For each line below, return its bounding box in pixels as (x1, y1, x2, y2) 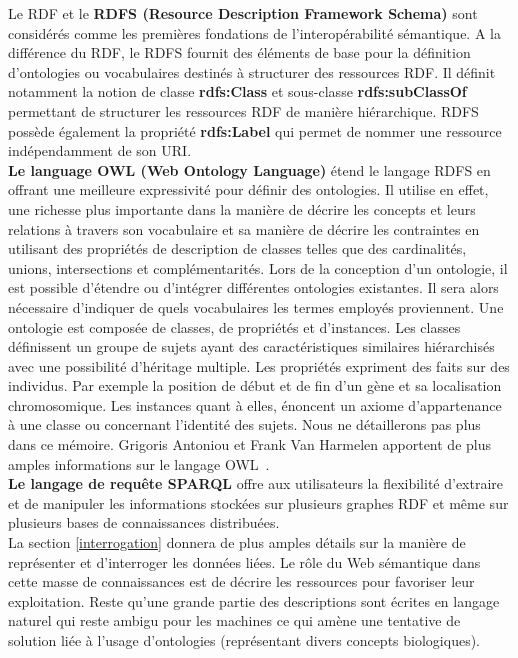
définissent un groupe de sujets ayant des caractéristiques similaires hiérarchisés (8, 336, 495, 357)
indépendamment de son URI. (8, 140, 192, 161)
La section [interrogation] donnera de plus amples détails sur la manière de (8, 532, 466, 553)
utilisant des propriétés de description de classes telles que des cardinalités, (8, 238, 467, 259)
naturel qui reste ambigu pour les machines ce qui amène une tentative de (8, 610, 461, 631)
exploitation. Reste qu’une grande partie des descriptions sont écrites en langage (8, 590, 500, 611)
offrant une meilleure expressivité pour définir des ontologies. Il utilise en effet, (8, 179, 489, 200)
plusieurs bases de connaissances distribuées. (8, 512, 280, 533)
